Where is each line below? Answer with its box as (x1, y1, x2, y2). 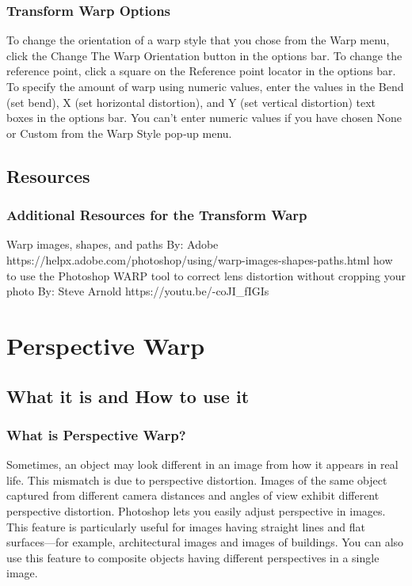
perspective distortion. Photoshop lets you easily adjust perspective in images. (6, 502, 386, 519)
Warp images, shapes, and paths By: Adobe (6, 236, 219, 253)
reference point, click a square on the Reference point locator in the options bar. (6, 63, 396, 79)
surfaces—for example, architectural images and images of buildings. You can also (6, 534, 404, 550)
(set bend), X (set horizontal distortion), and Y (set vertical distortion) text (6, 93, 376, 110)
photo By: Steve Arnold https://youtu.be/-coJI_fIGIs (6, 283, 269, 299)
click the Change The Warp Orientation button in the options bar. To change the (6, 47, 402, 63)
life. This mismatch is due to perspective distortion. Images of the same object (6, 471, 387, 488)
